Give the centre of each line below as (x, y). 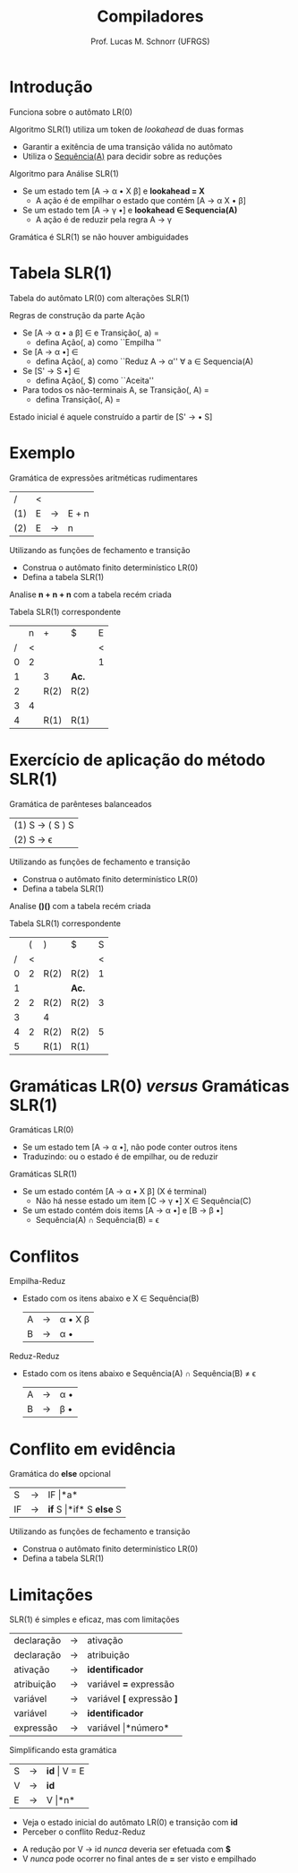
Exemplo (43, 452)
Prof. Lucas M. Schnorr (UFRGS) (150, 41)
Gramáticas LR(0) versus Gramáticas (149, 1086)
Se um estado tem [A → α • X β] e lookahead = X (113, 191)
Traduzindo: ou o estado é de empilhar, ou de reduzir (120, 1157)
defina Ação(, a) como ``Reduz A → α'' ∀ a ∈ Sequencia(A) (145, 361)
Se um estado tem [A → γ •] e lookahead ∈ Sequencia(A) (130, 210)
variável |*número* (128, 1728)
